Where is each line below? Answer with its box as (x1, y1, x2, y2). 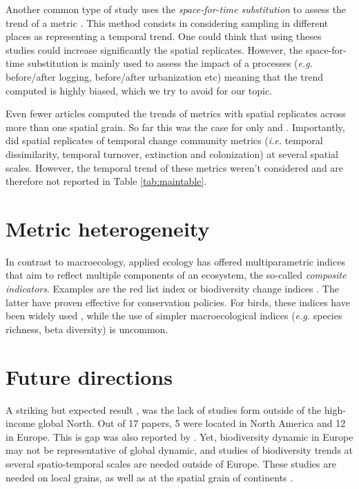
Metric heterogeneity (6, 214, 210, 242)
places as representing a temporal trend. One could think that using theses (6, 29, 322, 43)
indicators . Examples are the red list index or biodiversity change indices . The (6, 281, 339, 296)
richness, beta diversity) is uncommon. (6, 321, 168, 336)
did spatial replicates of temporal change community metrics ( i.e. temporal (6, 133, 323, 148)
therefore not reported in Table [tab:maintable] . (6, 174, 207, 188)
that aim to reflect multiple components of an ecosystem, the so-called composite (6, 268, 347, 282)
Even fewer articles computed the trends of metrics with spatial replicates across (6, 106, 346, 121)
